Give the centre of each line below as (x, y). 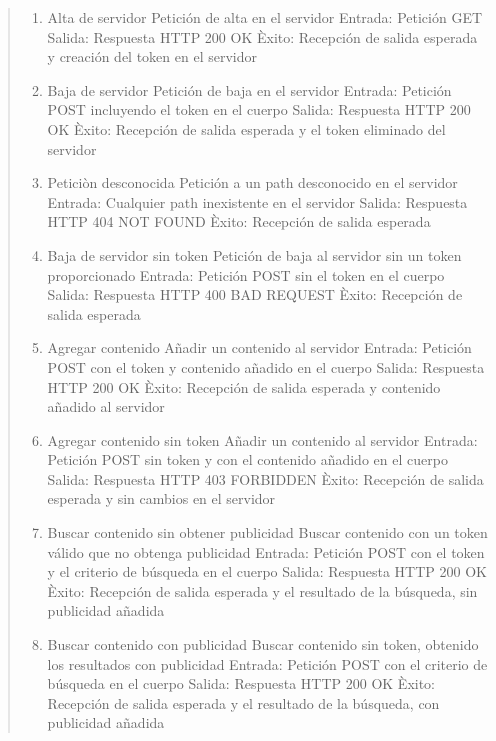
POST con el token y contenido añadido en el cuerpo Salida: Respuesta (266, 366)
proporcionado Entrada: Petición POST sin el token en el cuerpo (246, 274)
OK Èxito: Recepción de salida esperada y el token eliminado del (246, 128)
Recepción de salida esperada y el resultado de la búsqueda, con (243, 702)
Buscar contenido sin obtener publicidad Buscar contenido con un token (267, 532)
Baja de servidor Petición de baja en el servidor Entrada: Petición (249, 89)
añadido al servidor (106, 406)
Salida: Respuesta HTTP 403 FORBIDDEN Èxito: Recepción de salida (265, 478)
